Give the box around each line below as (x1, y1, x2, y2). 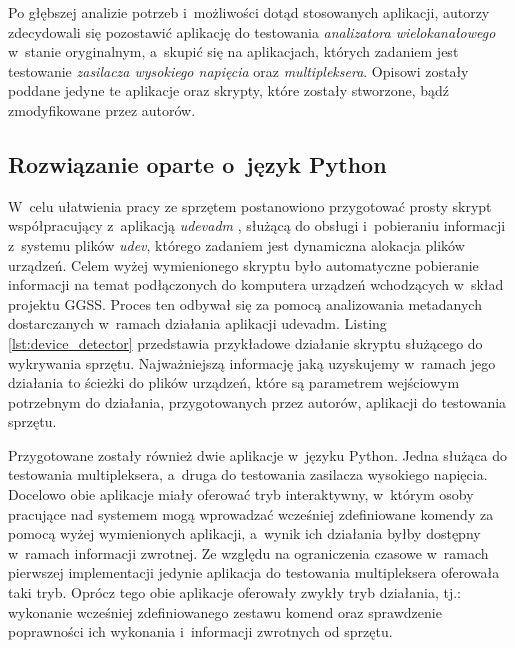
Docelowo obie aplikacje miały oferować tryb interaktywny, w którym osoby (8, 484, 474, 505)
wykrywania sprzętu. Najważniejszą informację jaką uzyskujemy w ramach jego (8, 352, 496, 373)
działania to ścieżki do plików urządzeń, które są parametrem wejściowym (8, 372, 460, 393)
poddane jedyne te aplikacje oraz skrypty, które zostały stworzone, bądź (8, 80, 450, 101)
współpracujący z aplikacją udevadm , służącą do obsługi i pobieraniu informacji (8, 215, 506, 236)
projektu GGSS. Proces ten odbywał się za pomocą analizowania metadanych (8, 293, 482, 314)
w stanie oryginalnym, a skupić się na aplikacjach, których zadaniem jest (8, 41, 459, 62)
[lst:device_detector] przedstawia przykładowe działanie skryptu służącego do (8, 332, 483, 353)
